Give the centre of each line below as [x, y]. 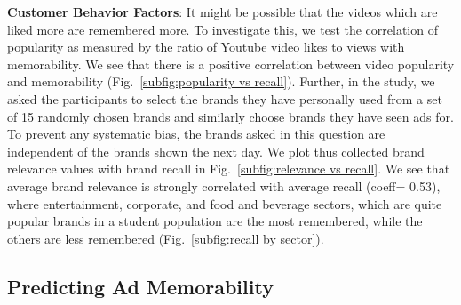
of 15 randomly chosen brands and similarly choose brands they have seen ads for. [230, 116]
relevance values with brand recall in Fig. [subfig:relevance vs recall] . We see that [229, 169]
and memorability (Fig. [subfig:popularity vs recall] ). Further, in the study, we [221, 81]
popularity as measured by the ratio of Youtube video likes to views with [206, 47]
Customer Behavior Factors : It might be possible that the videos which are [223, 12]
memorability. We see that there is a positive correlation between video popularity [231, 64]
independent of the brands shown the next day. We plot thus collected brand [216, 151]
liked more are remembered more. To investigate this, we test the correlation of [223, 29]
